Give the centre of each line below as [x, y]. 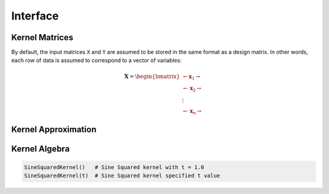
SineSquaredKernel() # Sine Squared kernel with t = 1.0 [114, 167]
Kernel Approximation [54, 130]
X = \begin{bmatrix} [152, 76]
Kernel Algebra [41, 149]
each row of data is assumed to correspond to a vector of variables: [97, 60]
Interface [35, 16]
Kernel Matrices [42, 37]
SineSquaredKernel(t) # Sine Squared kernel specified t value [122, 175]
